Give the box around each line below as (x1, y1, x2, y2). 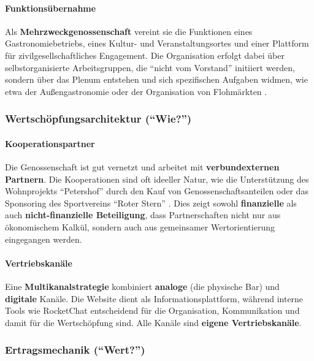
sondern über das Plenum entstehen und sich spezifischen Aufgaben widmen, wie (5, 73, 308, 86)
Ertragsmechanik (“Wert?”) (5, 342, 145, 357)
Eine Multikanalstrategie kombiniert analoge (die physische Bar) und (5, 279, 280, 292)
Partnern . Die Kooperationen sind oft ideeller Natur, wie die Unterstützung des (5, 172, 309, 185)
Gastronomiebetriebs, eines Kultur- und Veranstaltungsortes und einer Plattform (5, 37, 309, 50)
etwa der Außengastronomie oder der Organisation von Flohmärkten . (5, 85, 267, 97)
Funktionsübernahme (5, 1, 96, 14)
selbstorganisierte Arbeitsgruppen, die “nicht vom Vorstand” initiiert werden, (5, 61, 295, 74)
